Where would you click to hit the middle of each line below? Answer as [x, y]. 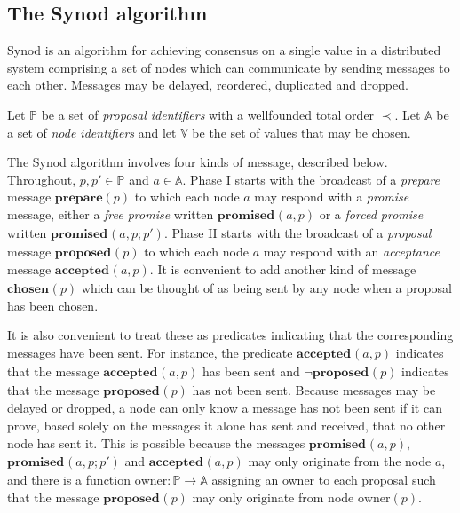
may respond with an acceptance [352, 251]
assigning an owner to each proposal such [324, 480]
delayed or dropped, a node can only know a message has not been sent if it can [225, 408]
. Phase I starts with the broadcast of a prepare [311, 179]
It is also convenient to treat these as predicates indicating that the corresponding [230, 335]
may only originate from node [273, 497]
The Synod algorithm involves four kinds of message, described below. [198, 162]
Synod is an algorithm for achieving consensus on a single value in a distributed [224, 50]
